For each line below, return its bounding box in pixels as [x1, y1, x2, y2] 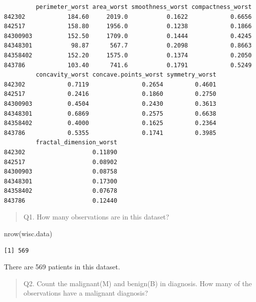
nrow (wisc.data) [4, 228, 52, 239]
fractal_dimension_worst [36, 139, 118, 146]
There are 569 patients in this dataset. [4, 261, 120, 272]
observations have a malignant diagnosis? [23, 288, 148, 298]
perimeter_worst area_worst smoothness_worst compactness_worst [36, 3, 252, 10]
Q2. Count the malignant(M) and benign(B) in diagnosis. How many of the [23, 278, 252, 288]
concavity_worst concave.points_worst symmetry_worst [36, 71, 216, 79]
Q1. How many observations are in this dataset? [23, 212, 170, 222]
